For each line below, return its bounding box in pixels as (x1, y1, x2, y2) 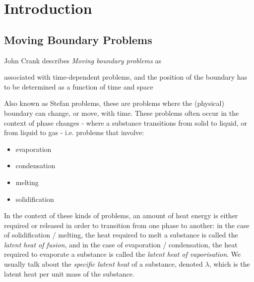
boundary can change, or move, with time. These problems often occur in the (4, 107, 239, 118)
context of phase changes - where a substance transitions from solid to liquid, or (4, 117, 247, 128)
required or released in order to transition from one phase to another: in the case (4, 220, 250, 230)
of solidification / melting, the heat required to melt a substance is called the (4, 230, 238, 240)
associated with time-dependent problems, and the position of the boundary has (4, 72, 248, 82)
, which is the (209, 259, 250, 269)
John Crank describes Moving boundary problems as (4, 55, 161, 65)
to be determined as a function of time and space (4, 81, 153, 92)
